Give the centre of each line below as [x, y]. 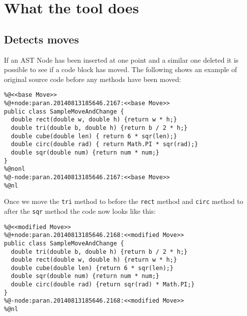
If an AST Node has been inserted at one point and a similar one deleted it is [121, 59]
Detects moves [41, 39]
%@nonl [15, 169]
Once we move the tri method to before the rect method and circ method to [124, 201]
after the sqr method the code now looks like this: [80, 211]
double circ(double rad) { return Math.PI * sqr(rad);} [105, 144]
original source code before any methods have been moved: [93, 79]
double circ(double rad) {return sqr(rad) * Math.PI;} [103, 285]
